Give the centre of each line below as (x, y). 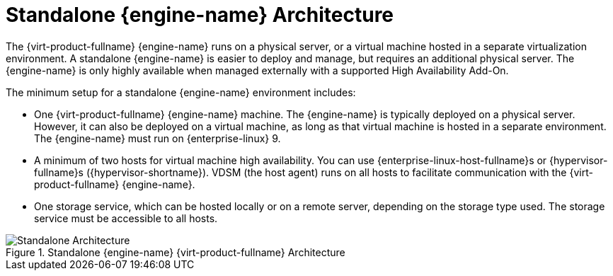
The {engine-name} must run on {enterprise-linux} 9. (157, 138)
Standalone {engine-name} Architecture (200, 15)
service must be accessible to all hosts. (126, 218)
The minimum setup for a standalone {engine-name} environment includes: (181, 92)
